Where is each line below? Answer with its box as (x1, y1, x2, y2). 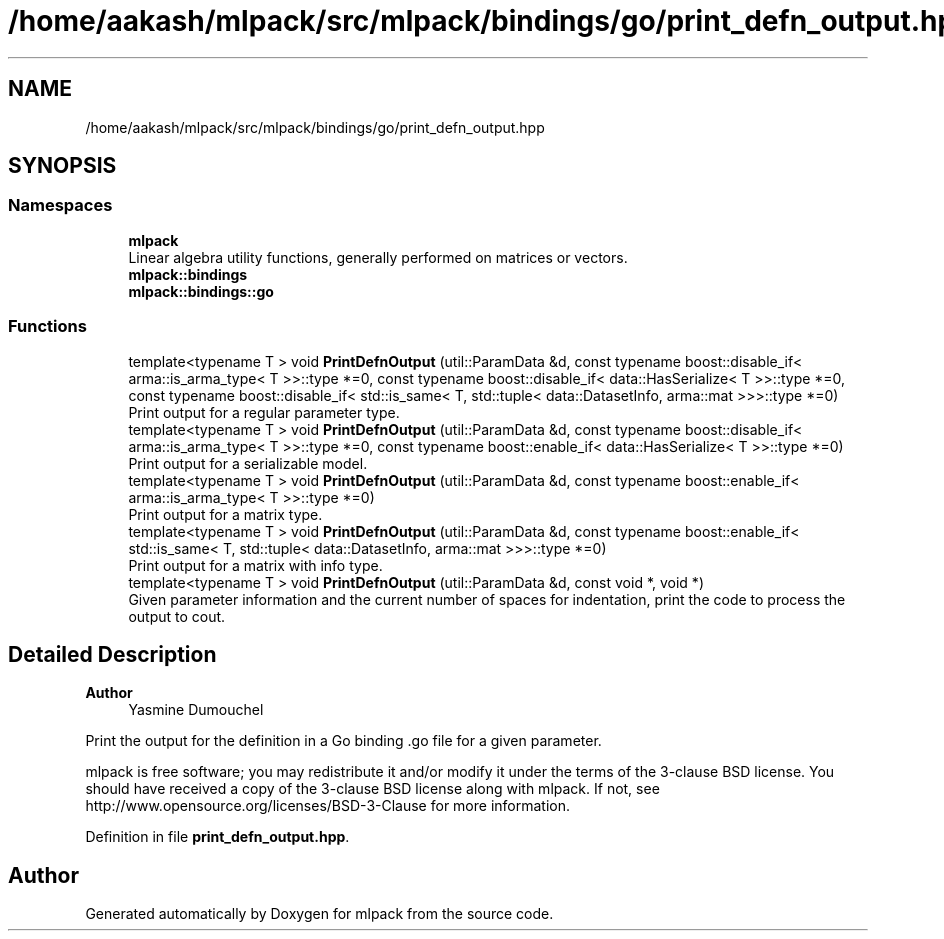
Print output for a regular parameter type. (128, 403, 400, 421)
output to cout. (128, 607, 226, 625)
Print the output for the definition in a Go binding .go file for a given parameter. (85, 732, 602, 750)
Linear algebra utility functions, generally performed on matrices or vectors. (128, 248, 628, 266)
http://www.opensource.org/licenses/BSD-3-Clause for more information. (85, 797, 570, 815)
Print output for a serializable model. (128, 454, 368, 472)
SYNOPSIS (8, 153, 117, 179)
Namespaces (8, 195, 113, 216)
